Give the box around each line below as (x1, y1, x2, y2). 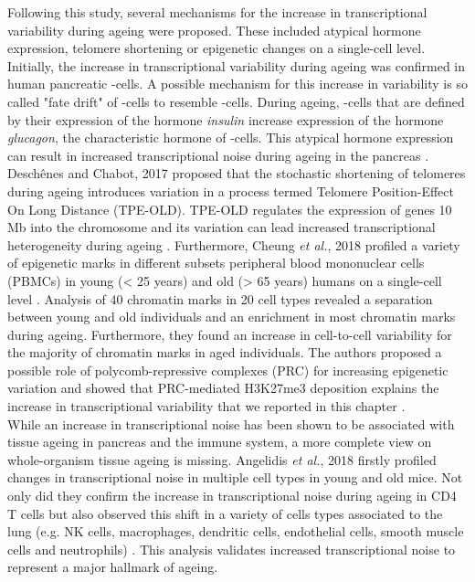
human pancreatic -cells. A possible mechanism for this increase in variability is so (7, 74, 468, 93)
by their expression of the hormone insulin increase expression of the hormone (7, 110, 444, 129)
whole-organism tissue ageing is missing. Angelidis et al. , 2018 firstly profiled (7, 450, 437, 469)
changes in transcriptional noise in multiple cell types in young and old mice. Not (7, 468, 463, 487)
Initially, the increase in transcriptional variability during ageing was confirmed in (7, 56, 466, 75)
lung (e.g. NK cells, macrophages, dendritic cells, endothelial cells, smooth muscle (7, 522, 464, 541)
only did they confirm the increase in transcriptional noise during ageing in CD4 (7, 486, 457, 505)
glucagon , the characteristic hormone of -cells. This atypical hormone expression (7, 128, 454, 147)
